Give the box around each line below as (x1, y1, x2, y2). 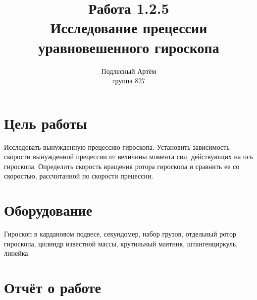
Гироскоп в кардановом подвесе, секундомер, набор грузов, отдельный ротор (4, 229, 236, 239)
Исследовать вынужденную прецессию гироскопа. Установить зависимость (4, 141, 230, 152)
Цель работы (4, 113, 87, 133)
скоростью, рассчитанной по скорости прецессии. (4, 171, 154, 181)
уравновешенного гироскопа (38, 37, 219, 57)
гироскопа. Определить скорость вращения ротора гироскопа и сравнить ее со (4, 161, 240, 171)
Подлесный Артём (101, 65, 156, 76)
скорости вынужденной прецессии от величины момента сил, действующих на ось (4, 151, 253, 162)
